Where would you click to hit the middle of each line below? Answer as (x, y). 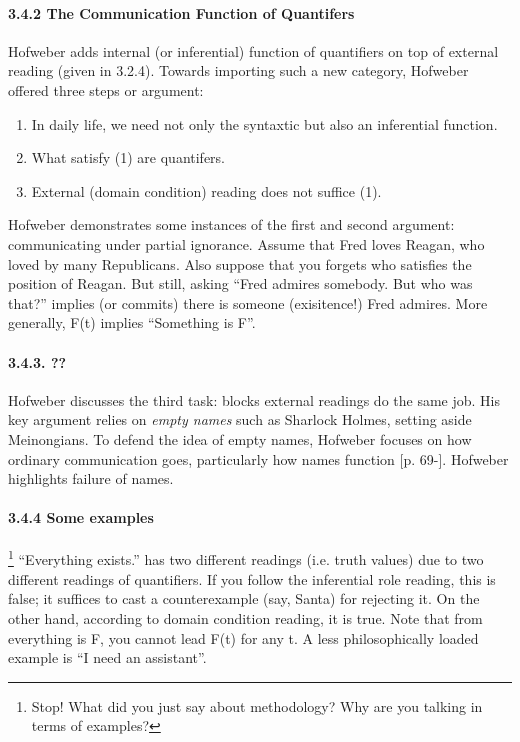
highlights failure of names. (91, 478)
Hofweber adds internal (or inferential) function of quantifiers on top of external (253, 50)
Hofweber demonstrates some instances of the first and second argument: (231, 224)
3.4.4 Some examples (81, 517)
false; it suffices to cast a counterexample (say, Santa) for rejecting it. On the (244, 598)
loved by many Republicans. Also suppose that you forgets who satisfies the (240, 263)
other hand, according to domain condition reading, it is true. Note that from (245, 617)
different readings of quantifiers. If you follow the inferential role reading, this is (252, 578)
